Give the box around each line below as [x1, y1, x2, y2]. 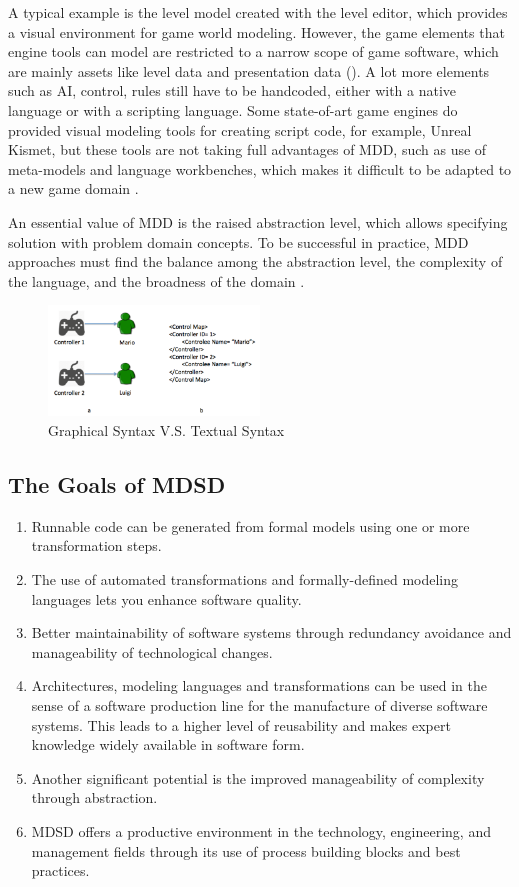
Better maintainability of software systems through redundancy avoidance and [31, 622, 512, 643]
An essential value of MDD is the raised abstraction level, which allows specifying [8, 211, 508, 232]
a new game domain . [8, 178, 139, 199]
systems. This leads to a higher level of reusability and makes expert [31, 714, 451, 735]
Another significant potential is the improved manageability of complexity [31, 767, 485, 788]
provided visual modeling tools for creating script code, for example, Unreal [8, 119, 472, 140]
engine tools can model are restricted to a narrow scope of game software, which [8, 41, 499, 62]
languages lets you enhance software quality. [31, 588, 302, 609]
